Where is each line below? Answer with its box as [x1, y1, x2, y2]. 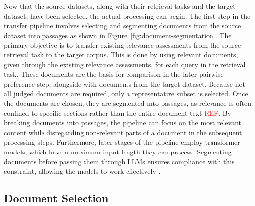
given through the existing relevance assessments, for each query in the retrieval [4, 59, 246, 69]
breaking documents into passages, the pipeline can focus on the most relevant [4, 117, 242, 128]
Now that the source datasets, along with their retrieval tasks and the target [4, 1, 236, 11]
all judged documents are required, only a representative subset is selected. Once [4, 88, 248, 99]
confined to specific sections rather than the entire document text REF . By [4, 107, 232, 118]
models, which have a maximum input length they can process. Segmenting [4, 146, 232, 156]
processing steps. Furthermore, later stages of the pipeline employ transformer [4, 137, 240, 147]
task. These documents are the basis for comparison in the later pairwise [4, 69, 224, 79]
